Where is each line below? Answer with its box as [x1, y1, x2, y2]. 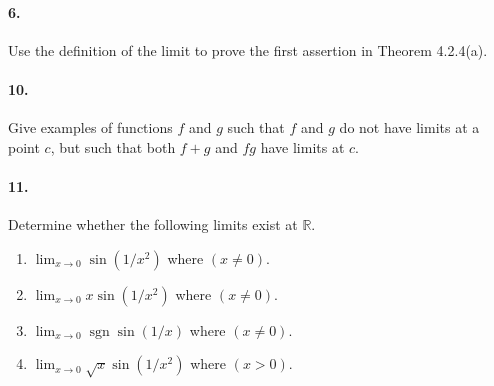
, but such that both [50, 136, 176, 157]
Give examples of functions [8, 117, 173, 138]
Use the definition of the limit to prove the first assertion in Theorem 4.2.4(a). [8, 39, 488, 60]
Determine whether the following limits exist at [8, 214, 298, 235]
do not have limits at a [339, 117, 480, 138]
